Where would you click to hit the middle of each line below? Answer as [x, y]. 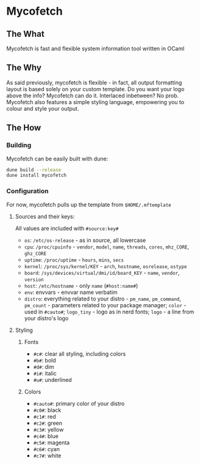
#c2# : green [48, 423]
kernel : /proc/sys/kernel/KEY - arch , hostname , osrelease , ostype [105, 266]
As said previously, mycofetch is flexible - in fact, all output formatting [94, 82]
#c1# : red [45, 416]
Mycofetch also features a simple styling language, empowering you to [95, 102]
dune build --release [34, 170]
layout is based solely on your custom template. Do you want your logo [95, 89]
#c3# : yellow [48, 429]
